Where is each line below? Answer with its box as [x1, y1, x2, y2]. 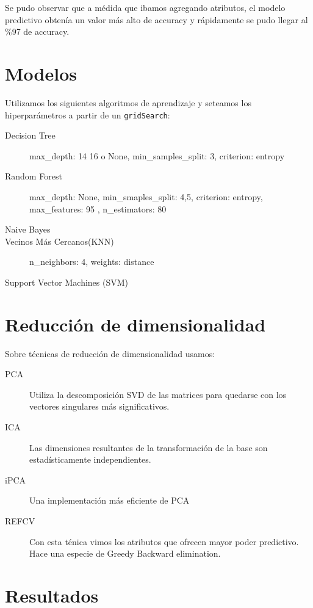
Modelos [5, 60, 77, 85]
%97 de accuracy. [5, 25, 70, 38]
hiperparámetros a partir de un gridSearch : [5, 108, 170, 121]
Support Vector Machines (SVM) [5, 275, 129, 288]
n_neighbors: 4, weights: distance [29, 255, 154, 268]
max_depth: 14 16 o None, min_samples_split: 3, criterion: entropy [29, 149, 285, 162]
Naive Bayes [5, 223, 51, 236]
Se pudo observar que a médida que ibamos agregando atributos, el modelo [5, 1, 286, 13]
